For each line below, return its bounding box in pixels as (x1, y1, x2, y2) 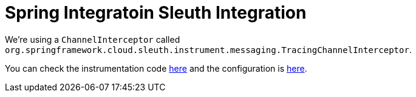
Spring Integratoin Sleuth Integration (5, 2, 307, 23)
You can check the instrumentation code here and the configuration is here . (5, 63, 307, 74)
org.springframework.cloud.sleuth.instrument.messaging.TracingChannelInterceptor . (5, 44, 412, 55)
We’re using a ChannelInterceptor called (5, 34, 180, 45)
